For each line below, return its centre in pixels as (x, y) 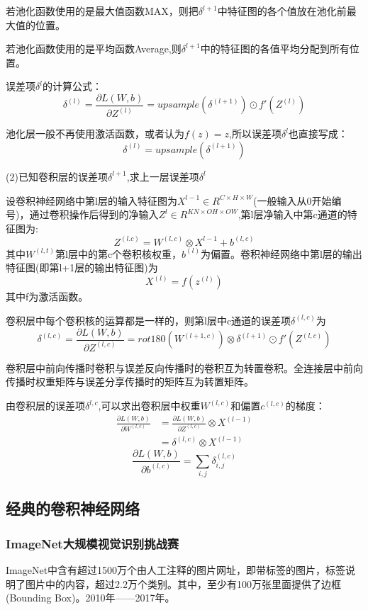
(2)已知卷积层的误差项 (57, 176)
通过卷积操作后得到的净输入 (94, 214)
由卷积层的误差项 (45, 406)
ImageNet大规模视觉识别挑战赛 (93, 543)
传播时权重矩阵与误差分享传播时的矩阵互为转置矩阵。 (130, 382)
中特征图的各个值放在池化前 (282, 11)
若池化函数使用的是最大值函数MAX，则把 (102, 11)
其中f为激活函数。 (47, 296)
